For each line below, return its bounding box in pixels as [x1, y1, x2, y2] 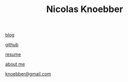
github [5, 42, 19, 48]
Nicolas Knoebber [46, 4, 123, 15]
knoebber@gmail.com [5, 71, 51, 77]
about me [5, 61, 25, 67]
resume [5, 51, 21, 57]
